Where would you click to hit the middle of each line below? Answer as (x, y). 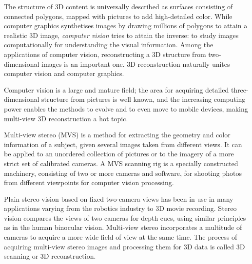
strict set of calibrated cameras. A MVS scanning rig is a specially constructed (121, 163)
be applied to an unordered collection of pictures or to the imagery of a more (119, 154)
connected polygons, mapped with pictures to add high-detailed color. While (118, 16)
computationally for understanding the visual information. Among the (109, 45)
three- (240, 89)
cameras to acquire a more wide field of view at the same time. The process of (121, 237)
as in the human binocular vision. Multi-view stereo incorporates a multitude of (123, 227)
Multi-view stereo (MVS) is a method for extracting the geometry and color (117, 135)
